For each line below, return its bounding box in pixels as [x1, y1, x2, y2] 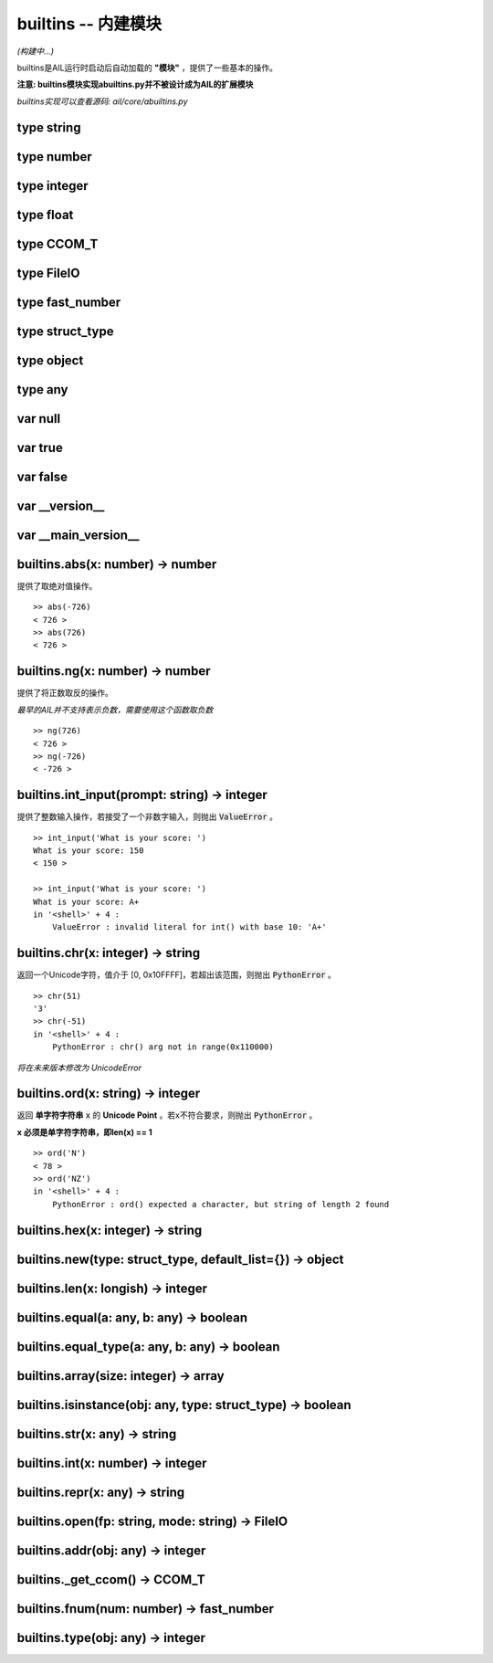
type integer [16, 178, 89, 194]
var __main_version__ [16, 527, 140, 542]
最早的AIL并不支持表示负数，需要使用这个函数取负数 [16, 704, 214, 715]
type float [16, 206, 74, 223]
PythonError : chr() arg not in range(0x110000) [51, 1042, 274, 1052]
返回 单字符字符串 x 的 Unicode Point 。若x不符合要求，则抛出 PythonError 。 [16, 1110, 318, 1121]
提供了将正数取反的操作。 [16, 688, 113, 699]
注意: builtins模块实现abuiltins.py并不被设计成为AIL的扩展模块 [16, 79, 254, 90]
